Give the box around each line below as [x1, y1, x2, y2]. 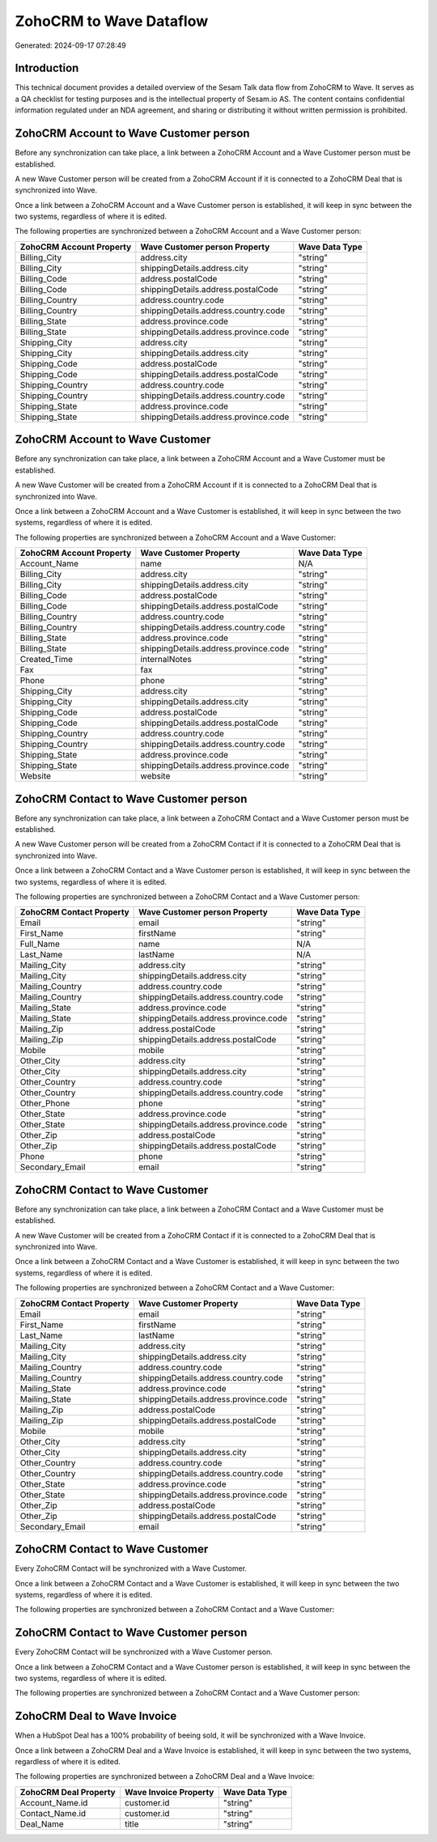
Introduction [15, 62, 79, 75]
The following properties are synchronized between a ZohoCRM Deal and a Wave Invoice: [15, 1772, 315, 1781]
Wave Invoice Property [124, 1786, 214, 1797]
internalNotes [140, 654, 192, 665]
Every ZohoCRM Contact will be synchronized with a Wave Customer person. [15, 1647, 273, 1657]
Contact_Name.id [19, 1807, 87, 1819]
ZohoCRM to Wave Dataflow [15, 12, 209, 30]
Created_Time [19, 654, 73, 665]
